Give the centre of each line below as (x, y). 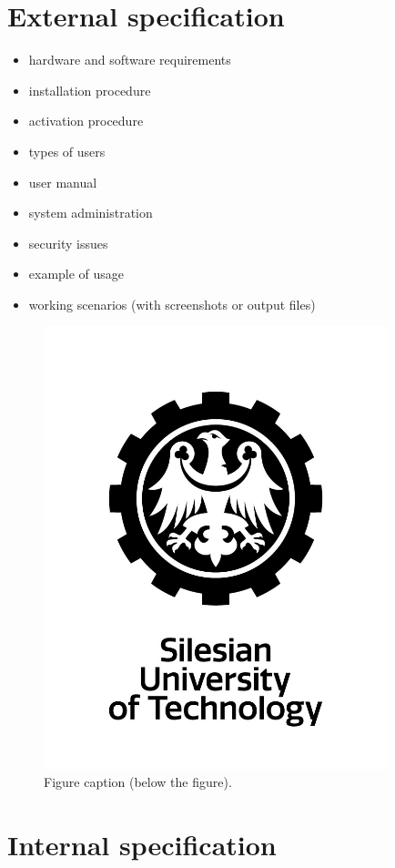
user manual (63, 182)
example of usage (76, 274)
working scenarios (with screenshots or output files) (172, 304)
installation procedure (90, 90)
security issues (68, 243)
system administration (91, 213)
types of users (67, 151)
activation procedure (86, 121)
